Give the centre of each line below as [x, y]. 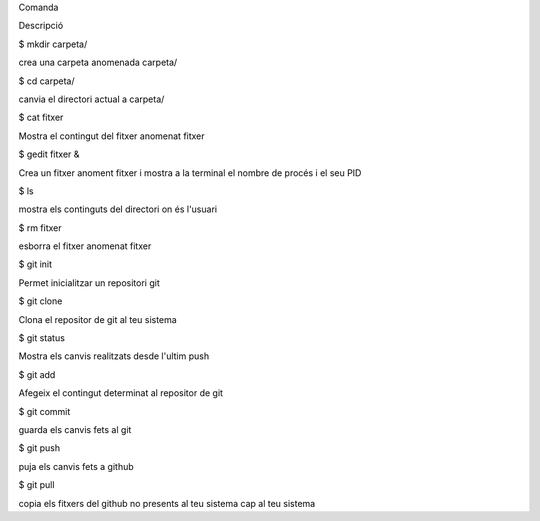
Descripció [41, 26]
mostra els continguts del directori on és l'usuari [118, 209]
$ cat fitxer [41, 117]
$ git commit [44, 411]
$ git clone [40, 301]
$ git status [41, 338]
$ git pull [36, 485]
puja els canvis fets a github [76, 466]
